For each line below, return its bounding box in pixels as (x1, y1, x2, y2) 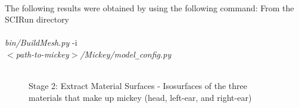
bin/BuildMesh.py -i (5, 36, 77, 49)
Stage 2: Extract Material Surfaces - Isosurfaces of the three (29, 80, 248, 92)
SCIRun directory (5, 13, 70, 26)
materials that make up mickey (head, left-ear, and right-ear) (29, 91, 252, 103)
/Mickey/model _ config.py (80, 47, 172, 60)
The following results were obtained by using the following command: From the (5, 1, 294, 14)
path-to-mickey (15, 47, 69, 60)
